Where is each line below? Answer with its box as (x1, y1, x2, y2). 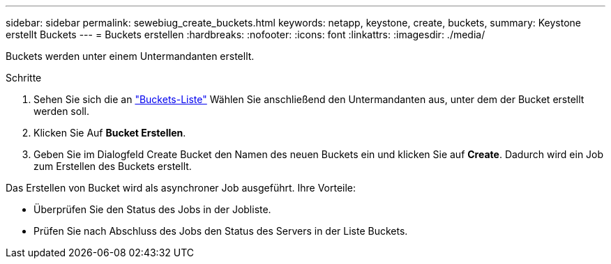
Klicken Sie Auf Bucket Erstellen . (33, 127, 186, 139)
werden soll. (33, 105, 89, 117)
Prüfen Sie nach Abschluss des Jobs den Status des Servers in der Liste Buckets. (33, 225, 408, 237)
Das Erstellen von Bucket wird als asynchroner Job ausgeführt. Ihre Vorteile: (6, 182, 356, 194)
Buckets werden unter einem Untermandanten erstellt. (6, 50, 255, 62)
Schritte (6, 72, 42, 84)
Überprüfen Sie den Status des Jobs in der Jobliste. (33, 203, 271, 215)
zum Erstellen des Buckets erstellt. (33, 160, 192, 172)
